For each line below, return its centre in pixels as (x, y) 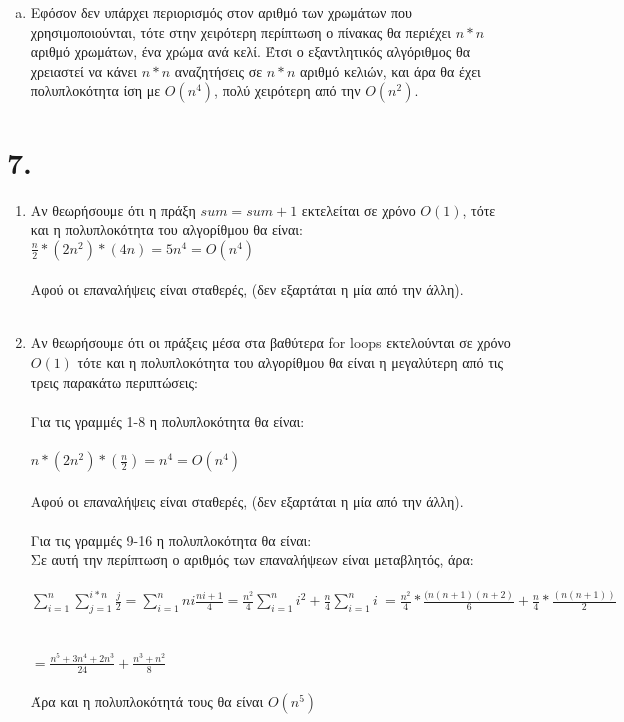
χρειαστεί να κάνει (84, 70)
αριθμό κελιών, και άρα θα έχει (390, 70)
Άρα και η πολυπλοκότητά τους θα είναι (147, 701)
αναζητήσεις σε (218, 70)
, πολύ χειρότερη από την (287, 90)
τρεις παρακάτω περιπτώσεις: (114, 381)
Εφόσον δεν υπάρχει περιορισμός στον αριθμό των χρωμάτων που (221, 12)
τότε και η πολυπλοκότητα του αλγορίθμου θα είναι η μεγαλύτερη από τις (290, 362)
